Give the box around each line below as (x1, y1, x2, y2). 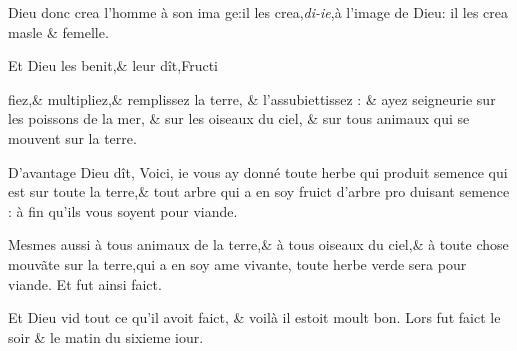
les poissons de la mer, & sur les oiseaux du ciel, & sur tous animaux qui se (8, 108, 470, 129)
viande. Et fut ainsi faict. (8, 273, 162, 294)
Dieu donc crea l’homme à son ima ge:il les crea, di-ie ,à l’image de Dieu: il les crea (8, 2, 508, 22)
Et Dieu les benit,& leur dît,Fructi (8, 55, 218, 76)
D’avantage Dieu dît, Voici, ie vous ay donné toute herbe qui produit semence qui (8, 161, 508, 182)
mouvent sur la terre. (8, 127, 137, 148)
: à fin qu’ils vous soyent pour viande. (8, 200, 238, 221)
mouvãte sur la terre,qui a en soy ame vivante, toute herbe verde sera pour (8, 253, 467, 274)
